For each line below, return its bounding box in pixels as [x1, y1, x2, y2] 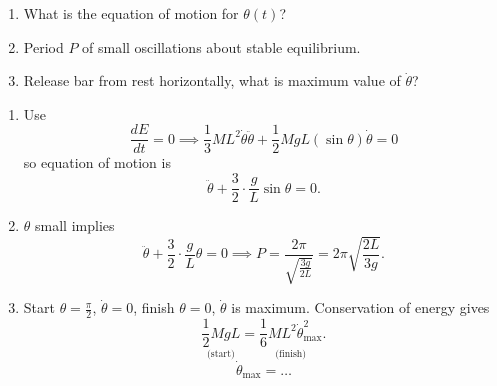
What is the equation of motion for [23, 3, 239, 23]
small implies [35, 215, 115, 236]
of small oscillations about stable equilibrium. [82, 36, 361, 57]
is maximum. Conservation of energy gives [231, 297, 490, 318]
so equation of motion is [23, 152, 171, 173]
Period [23, 36, 64, 57]
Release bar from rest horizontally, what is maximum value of [23, 70, 401, 91]
